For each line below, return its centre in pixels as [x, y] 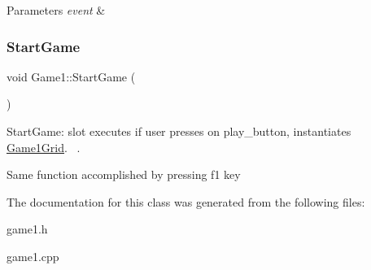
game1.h [27, 229]
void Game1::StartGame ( [71, 76]
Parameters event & [56, 10]
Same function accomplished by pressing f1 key [124, 174]
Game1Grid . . [44, 147]
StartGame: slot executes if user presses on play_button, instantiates [179, 131]
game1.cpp [33, 256]
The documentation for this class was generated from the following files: [186, 201]
